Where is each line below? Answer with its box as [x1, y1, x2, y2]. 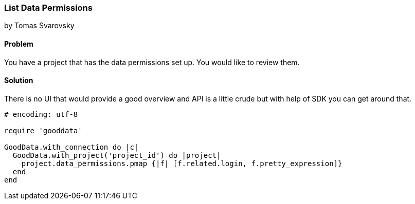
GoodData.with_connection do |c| [4, 142, 139, 151]
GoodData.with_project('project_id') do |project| [12, 151, 221, 159]
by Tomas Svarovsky [4, 21, 75, 30]
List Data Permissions [4, 3, 93, 13]
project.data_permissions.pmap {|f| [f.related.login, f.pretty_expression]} [21, 159, 342, 168]
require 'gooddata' [4, 126, 82, 135]
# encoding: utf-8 [4, 110, 78, 118]
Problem [4, 39, 33, 48]
